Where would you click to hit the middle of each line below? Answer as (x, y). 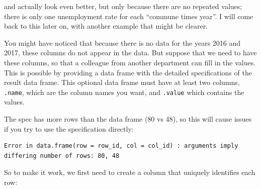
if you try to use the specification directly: (69, 128)
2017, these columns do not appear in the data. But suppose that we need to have (130, 53)
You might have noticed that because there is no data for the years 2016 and (122, 42)
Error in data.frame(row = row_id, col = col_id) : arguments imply (121, 146)
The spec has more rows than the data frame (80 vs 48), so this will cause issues (128, 119)
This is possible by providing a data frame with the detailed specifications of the (128, 72)
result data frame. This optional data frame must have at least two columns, (122, 82)
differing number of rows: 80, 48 (62, 156)
